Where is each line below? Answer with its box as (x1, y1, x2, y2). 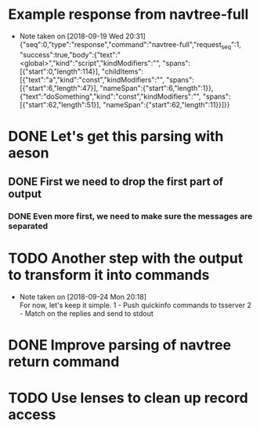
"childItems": (101, 67, 143, 76)
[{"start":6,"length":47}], (19, 83, 99, 92)
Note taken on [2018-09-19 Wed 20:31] (19, 31, 146, 41)
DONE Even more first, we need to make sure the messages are (8, 211, 253, 222)
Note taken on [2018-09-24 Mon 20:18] (19, 292, 147, 302)
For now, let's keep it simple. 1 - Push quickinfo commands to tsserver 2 (19, 300, 252, 310)
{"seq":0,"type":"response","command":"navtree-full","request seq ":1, (19, 39, 241, 51)
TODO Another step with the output (8, 249, 244, 267)
